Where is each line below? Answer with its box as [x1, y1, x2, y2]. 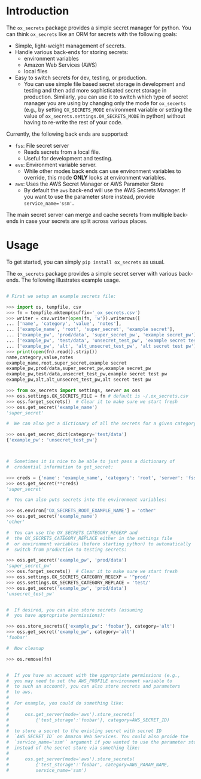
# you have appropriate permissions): [6, 613, 106, 619]
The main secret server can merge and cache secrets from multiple [6, 211, 172, 218]
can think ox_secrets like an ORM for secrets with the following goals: [6, 30, 178, 37]
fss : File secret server [14, 142, 69, 149]
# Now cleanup [6, 645, 44, 651]
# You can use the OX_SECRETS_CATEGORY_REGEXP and [6, 530, 138, 536]
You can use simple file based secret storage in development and [23, 80, 185, 88]
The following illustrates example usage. [21, 276, 121, 283]
